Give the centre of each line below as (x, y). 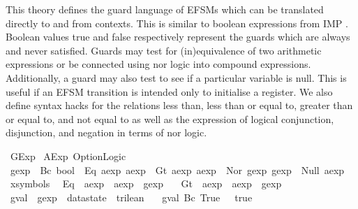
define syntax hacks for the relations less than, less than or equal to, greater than (179, 105)
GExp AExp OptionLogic (68, 156)
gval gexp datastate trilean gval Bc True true (131, 197)
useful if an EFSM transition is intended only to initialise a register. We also (169, 91)
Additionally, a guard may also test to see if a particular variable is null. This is (176, 77)
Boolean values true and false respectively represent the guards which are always (178, 37)
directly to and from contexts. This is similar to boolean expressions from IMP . (177, 23)
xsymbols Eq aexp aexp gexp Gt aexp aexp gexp (146, 183)
